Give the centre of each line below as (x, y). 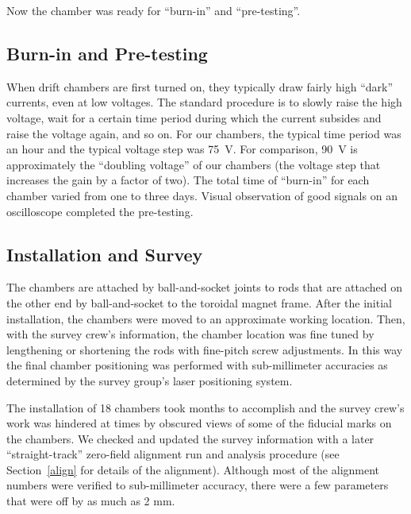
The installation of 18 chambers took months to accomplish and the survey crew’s (205, 407)
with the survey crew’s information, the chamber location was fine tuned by (190, 334)
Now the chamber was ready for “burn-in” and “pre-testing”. (154, 10)
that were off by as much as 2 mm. (91, 501)
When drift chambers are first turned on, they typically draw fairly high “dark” (200, 86)
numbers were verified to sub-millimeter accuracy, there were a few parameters (198, 485)
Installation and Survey (105, 254)
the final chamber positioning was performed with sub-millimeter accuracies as (197, 365)
